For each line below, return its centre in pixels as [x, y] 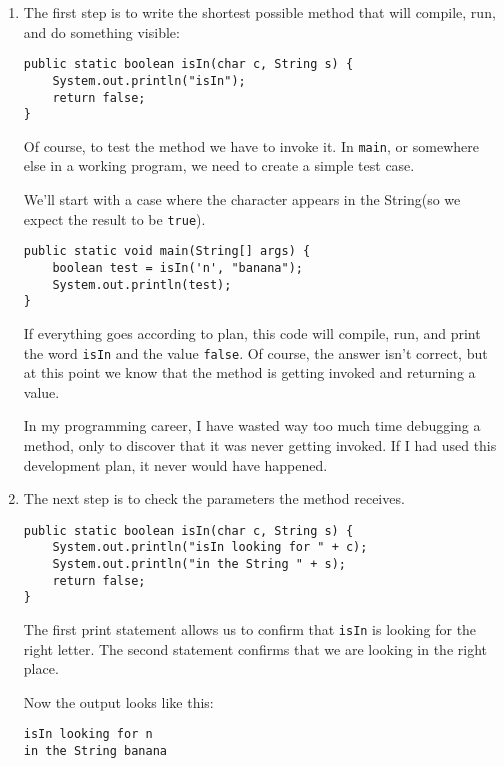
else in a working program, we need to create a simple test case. [219, 165]
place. [41, 668]
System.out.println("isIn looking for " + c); [210, 547]
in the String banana [95, 751]
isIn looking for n [88, 734]
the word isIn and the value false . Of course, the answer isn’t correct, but [255, 352]
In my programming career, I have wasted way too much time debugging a [252, 425]
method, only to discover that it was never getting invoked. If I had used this [260, 444]
